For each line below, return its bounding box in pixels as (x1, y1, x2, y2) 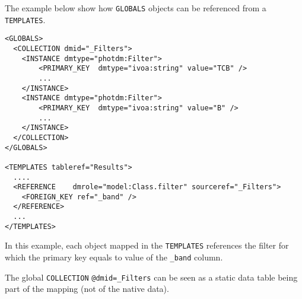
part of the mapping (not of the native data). (5, 282, 169, 295)
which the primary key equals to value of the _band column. (5, 251, 223, 263)
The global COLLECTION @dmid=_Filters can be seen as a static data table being (5, 271, 298, 283)
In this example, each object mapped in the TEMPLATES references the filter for (5, 239, 289, 252)
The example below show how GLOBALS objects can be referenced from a (5, 2, 266, 14)
